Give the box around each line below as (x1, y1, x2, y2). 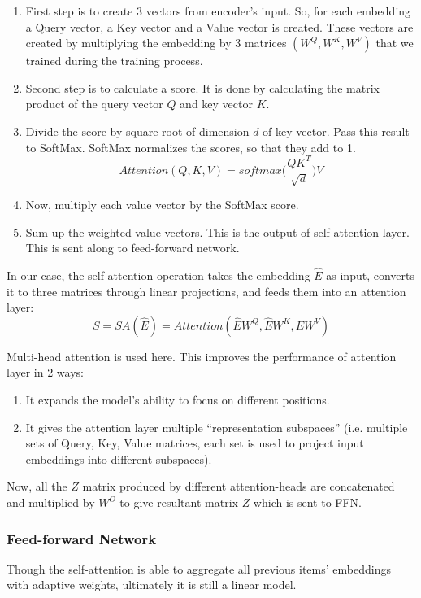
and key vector (180, 95, 253, 112)
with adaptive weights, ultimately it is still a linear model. (7, 576, 297, 593)
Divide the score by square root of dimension (25, 122, 250, 139)
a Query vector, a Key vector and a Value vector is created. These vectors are (25, 18, 414, 35)
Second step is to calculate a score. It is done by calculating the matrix (25, 79, 380, 96)
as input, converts (326, 267, 414, 284)
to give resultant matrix (119, 494, 238, 511)
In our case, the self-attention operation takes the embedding (7, 267, 310, 284)
